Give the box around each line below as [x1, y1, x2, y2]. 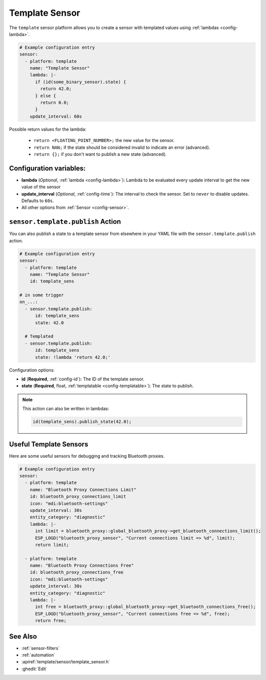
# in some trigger [19, 292, 64, 298]
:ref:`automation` [21, 652, 56, 658]
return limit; [35, 542, 69, 547]
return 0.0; [40, 100, 69, 105]
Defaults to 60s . [21, 198, 54, 204]
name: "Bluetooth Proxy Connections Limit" [30, 487, 136, 492]
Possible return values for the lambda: [9, 126, 86, 132]
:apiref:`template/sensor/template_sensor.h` [21, 659, 110, 665]
